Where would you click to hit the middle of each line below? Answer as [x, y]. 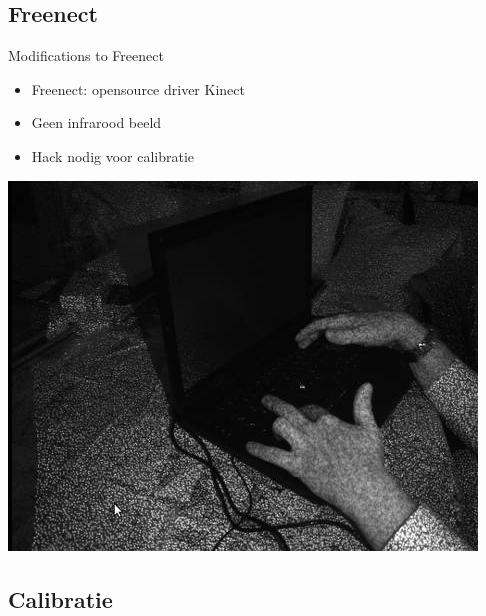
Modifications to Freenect [86, 55]
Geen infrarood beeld [96, 122]
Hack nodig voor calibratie [113, 155]
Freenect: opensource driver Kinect [138, 88]
